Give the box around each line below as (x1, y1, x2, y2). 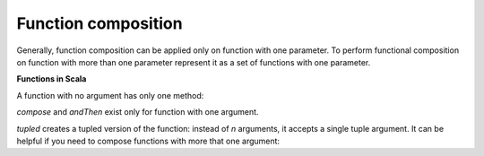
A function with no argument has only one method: (16, 90, 204, 100)
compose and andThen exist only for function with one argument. (16, 107, 259, 117)
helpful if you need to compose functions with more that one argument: (16, 135, 281, 146)
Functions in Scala (16, 74, 87, 84)
